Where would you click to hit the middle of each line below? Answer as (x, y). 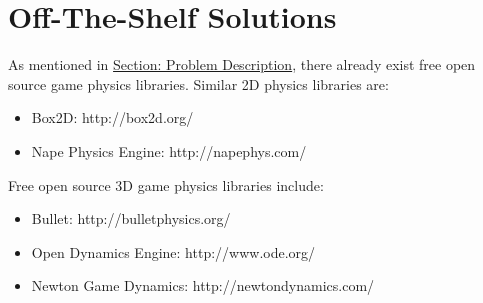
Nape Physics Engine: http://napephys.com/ (169, 150)
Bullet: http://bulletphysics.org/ (131, 218)
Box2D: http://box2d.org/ (112, 117)
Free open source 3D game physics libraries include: (166, 184)
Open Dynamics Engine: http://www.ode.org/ (173, 251)
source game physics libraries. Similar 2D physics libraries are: (198, 83)
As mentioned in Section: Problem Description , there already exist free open (242, 64)
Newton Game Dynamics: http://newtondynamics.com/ (203, 285)
